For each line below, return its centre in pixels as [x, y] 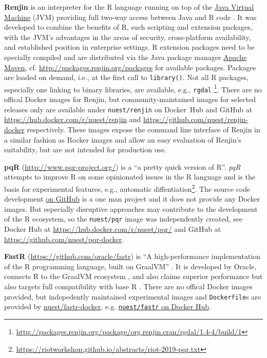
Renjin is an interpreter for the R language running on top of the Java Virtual [129, 7]
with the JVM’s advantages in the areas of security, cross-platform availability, [128, 37]
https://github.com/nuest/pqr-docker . [64, 239]
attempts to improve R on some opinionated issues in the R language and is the [130, 177]
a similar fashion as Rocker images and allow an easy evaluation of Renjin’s [123, 139]
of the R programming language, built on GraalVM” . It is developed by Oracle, [130, 266]
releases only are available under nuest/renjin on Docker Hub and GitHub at [128, 109]
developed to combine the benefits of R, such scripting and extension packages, [128, 27]
